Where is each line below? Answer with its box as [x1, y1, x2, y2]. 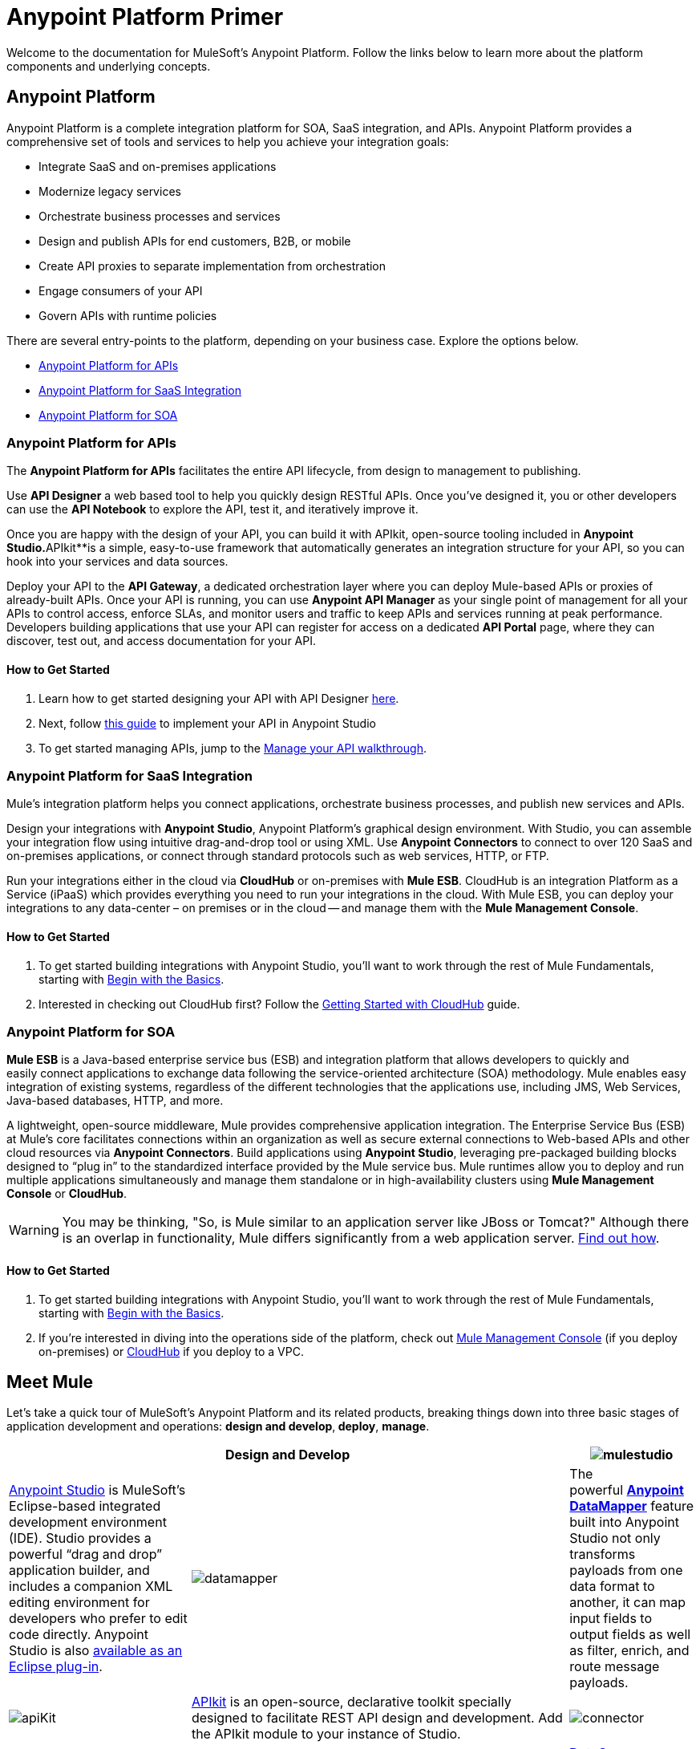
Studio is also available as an [9, 1642, 183, 1659]
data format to [569, 1578, 655, 1595]
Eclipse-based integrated [9, 1498, 161, 1515]
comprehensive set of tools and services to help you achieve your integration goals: [6, 134, 449, 148]
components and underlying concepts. [6, 59, 211, 73]
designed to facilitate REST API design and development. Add [191, 1710, 563, 1727]
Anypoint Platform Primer [6, 3, 284, 30]
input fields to [569, 1610, 653, 1627]
